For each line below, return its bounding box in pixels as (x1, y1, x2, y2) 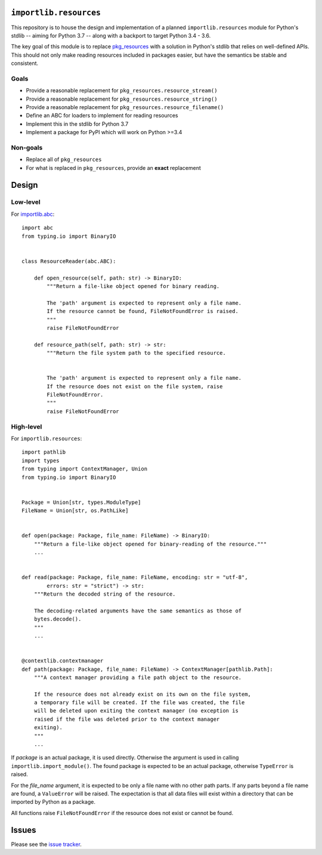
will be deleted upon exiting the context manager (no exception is (33, 707, 239, 714)
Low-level (11, 198, 41, 206)
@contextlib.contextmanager (21, 658, 104, 664)
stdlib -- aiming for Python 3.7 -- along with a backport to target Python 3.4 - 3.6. (11, 32, 211, 39)
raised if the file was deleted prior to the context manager (33, 715, 220, 723)
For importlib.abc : (11, 210, 55, 218)
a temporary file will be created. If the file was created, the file (33, 699, 245, 706)
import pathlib (21, 449, 66, 456)
